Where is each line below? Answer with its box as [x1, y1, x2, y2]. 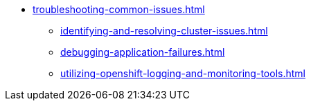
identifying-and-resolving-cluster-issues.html [60, 25, 268, 36]
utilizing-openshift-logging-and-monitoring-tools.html [60, 67, 305, 79]
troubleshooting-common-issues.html [33, 3, 205, 15]
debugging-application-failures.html [60, 46, 225, 58]
